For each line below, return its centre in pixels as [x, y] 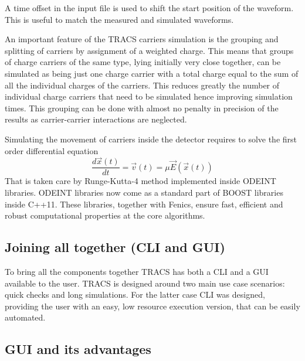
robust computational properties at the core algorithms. [105, 215]
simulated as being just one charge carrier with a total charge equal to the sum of [152, 73]
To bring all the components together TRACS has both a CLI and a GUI [137, 271]
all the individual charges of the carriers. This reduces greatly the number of [142, 85]
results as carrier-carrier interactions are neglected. [96, 119]
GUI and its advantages [78, 349]
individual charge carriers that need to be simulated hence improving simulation [149, 96]
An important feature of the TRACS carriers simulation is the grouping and [142, 39]
